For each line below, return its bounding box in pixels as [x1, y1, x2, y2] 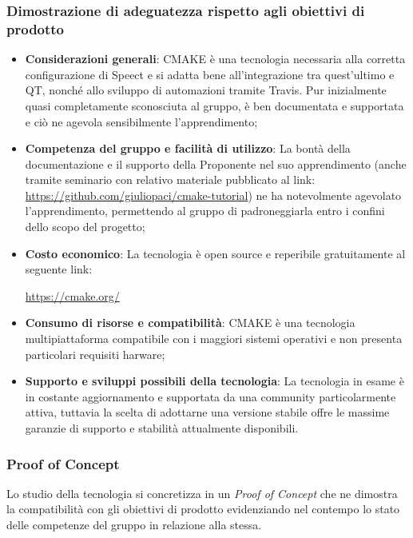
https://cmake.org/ [25, 287, 120, 304]
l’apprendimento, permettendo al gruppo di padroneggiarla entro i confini [25, 202, 385, 219]
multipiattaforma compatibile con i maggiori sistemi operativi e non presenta [25, 330, 403, 347]
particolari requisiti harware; [25, 345, 165, 362]
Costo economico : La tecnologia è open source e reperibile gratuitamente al [25, 245, 406, 261]
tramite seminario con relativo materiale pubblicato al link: [25, 171, 316, 188]
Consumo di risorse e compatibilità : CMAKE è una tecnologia [25, 314, 355, 331]
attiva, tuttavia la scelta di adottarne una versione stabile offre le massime [25, 404, 390, 420]
